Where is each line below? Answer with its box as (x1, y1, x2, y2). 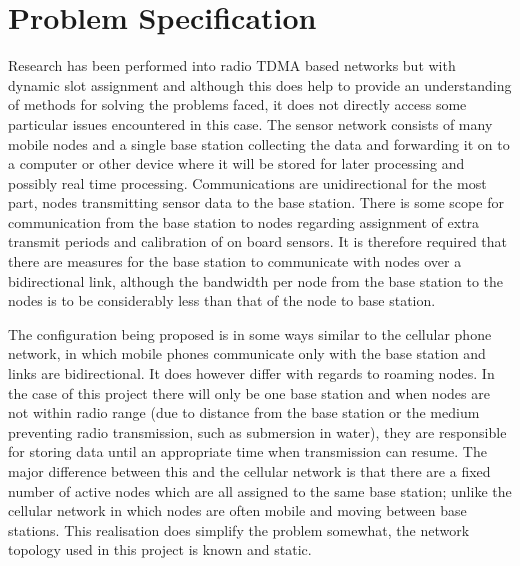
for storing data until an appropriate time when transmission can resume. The (8, 441, 487, 462)
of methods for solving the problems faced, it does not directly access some (8, 94, 467, 115)
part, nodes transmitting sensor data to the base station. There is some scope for (8, 192, 504, 213)
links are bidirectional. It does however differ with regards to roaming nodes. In (8, 363, 495, 384)
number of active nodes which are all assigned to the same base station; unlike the (8, 480, 512, 501)
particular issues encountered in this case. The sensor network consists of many (8, 113, 493, 134)
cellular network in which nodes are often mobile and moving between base (8, 500, 467, 521)
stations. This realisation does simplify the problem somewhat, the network (8, 519, 470, 540)
